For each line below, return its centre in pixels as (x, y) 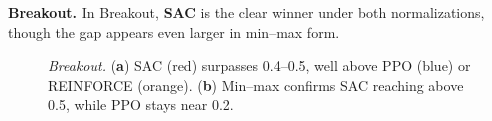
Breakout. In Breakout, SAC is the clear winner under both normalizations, (246, 12)
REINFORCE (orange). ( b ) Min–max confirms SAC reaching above (256, 84)
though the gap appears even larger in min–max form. (174, 31)
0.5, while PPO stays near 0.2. (141, 104)
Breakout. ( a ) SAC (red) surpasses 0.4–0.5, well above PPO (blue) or (259, 65)
